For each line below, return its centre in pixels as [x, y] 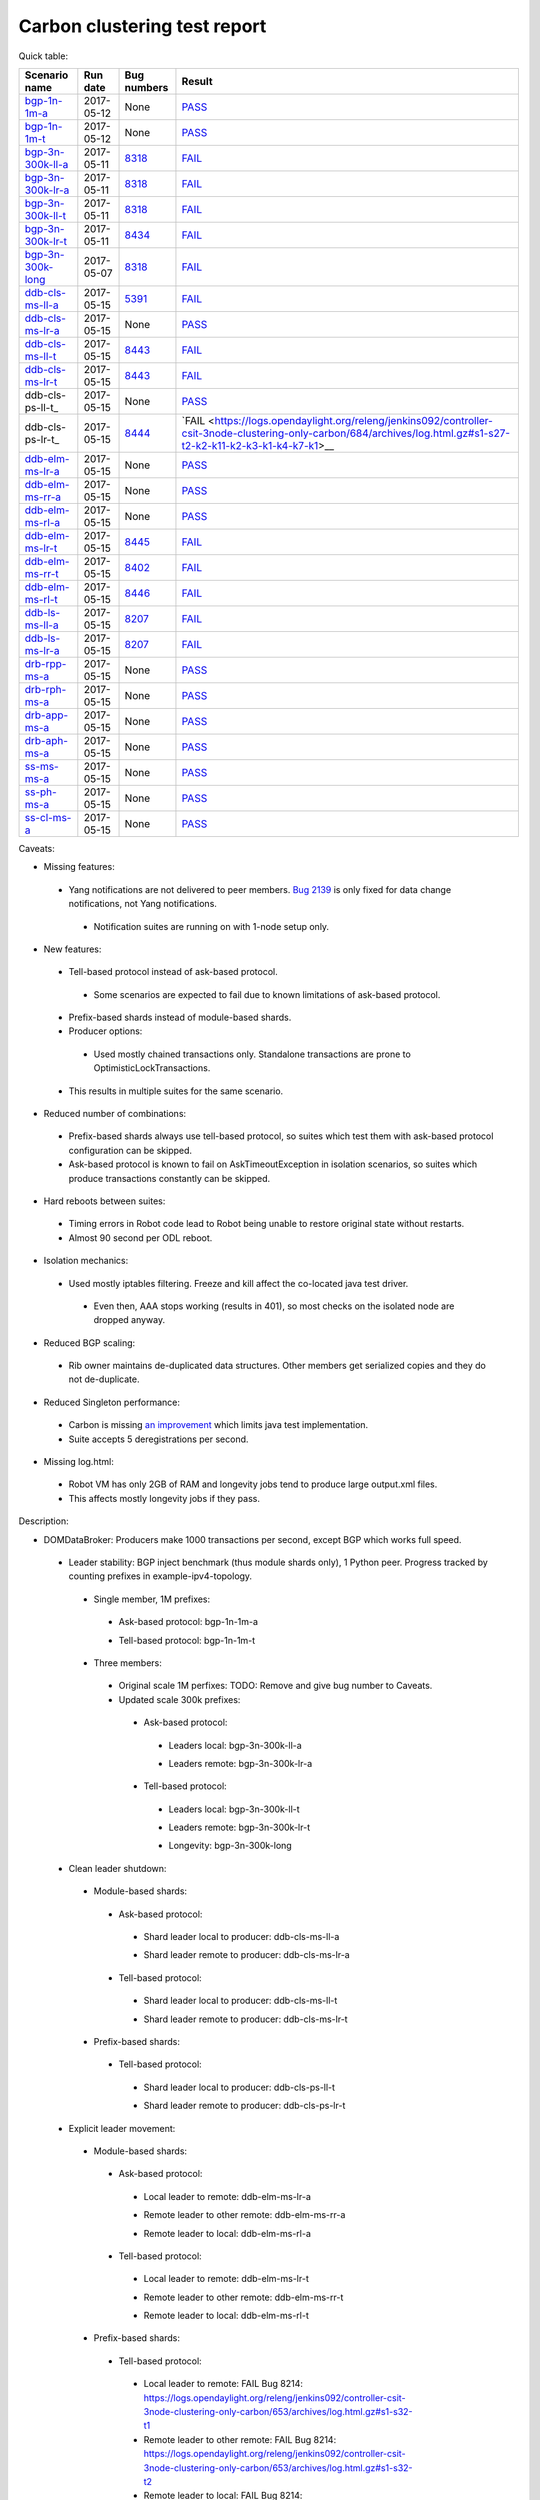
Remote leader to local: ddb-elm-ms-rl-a [227, 2233]
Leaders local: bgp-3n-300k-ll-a [235, 1745]
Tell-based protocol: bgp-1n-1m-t [187, 1640]
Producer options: [105, 1031]
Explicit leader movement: [122, 2128]
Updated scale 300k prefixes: [179, 1699]
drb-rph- [45, 689]
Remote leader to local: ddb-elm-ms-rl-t [226, 2316]
